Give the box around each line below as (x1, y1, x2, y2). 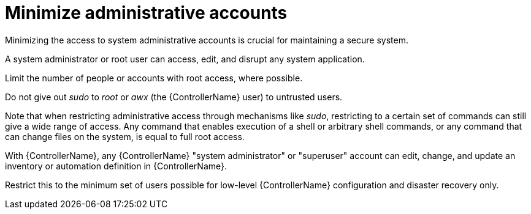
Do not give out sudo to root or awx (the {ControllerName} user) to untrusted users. (5, 91, 343, 102)
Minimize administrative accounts (5, 2, 288, 23)
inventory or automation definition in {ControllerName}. (5, 160, 227, 171)
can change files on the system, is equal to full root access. (5, 131, 245, 142)
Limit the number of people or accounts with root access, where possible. (5, 72, 303, 83)
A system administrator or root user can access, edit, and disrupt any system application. (5, 53, 365, 64)
